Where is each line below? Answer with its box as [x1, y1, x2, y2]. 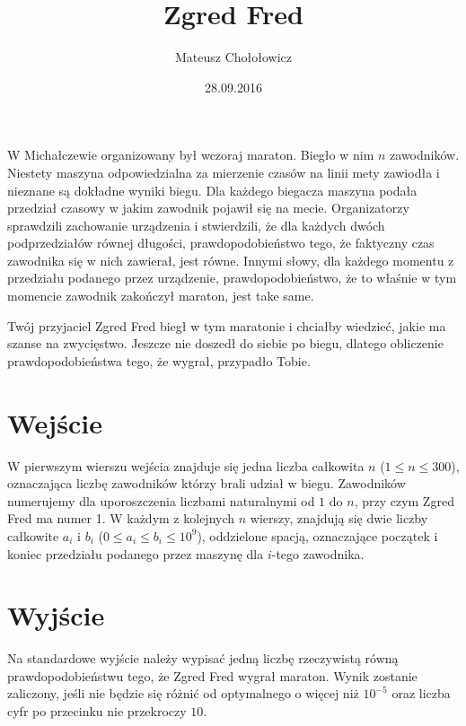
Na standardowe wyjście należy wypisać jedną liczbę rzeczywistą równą [7, 649, 399, 668]
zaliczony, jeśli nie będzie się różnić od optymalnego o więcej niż [7, 684, 359, 703]
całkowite [7, 526, 59, 545]
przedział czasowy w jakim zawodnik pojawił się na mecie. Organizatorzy [7, 198, 409, 217]
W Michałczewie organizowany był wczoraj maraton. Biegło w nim [7, 145, 374, 164]
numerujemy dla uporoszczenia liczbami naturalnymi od [7, 491, 315, 510]
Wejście [7, 404, 102, 441]
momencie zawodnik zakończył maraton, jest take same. [7, 286, 314, 305]
